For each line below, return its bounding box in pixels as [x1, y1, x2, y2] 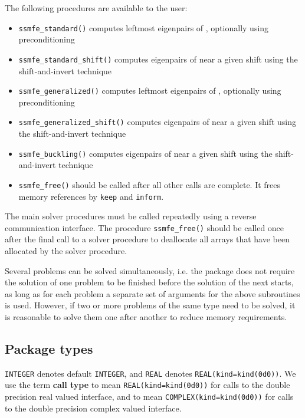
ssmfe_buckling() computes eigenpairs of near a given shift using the [18, 147, 273, 159]
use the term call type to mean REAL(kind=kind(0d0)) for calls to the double [5, 378, 290, 391]
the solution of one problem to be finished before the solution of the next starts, [5, 276, 294, 288]
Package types [5, 339, 93, 357]
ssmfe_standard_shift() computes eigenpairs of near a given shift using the [18, 52, 298, 65]
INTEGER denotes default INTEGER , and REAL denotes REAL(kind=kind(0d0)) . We [5, 367, 296, 379]
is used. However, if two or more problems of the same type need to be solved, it [5, 299, 296, 311]
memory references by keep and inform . [18, 190, 164, 202]
